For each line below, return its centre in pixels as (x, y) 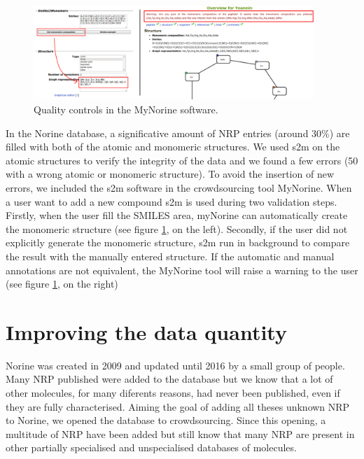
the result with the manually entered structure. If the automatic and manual (170, 256)
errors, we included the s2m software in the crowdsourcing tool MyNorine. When (179, 187)
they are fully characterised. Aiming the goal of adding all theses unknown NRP (178, 406)
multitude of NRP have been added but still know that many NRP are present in (180, 433)
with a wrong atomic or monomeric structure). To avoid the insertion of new (170, 174)
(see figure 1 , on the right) (62, 284)
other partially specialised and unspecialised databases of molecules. (151, 447)
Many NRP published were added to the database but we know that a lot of (169, 379)
